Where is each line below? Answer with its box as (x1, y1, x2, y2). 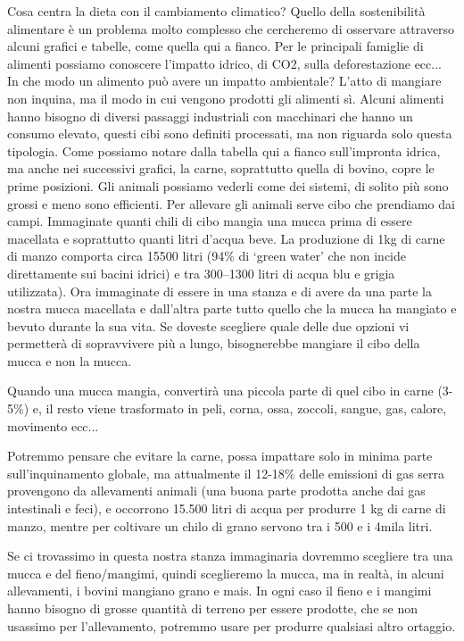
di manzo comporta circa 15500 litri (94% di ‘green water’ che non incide (7, 246, 407, 265)
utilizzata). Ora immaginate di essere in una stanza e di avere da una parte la (7, 281, 432, 300)
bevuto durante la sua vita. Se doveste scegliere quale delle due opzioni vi (7, 316, 410, 335)
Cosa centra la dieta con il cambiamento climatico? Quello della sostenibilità (7, 2, 426, 20)
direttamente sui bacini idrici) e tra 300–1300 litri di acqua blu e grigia (7, 263, 395, 282)
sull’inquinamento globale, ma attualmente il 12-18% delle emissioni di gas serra (7, 463, 445, 482)
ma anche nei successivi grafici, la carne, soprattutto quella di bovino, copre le (7, 159, 435, 178)
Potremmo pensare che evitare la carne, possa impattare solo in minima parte (7, 446, 433, 465)
